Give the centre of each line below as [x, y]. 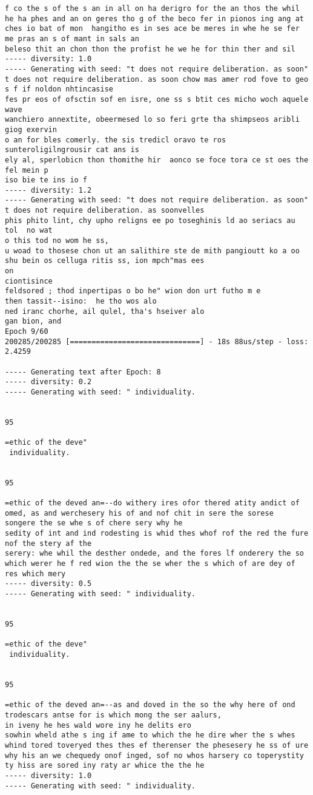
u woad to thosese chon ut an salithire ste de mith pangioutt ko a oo [152, 251]
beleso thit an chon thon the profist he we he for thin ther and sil [150, 49]
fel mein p [27, 170]
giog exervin [31, 129]
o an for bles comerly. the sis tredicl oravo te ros [116, 140]
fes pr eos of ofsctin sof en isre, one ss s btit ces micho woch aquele [157, 99]
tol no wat [29, 231]
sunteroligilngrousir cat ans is [72, 150]
